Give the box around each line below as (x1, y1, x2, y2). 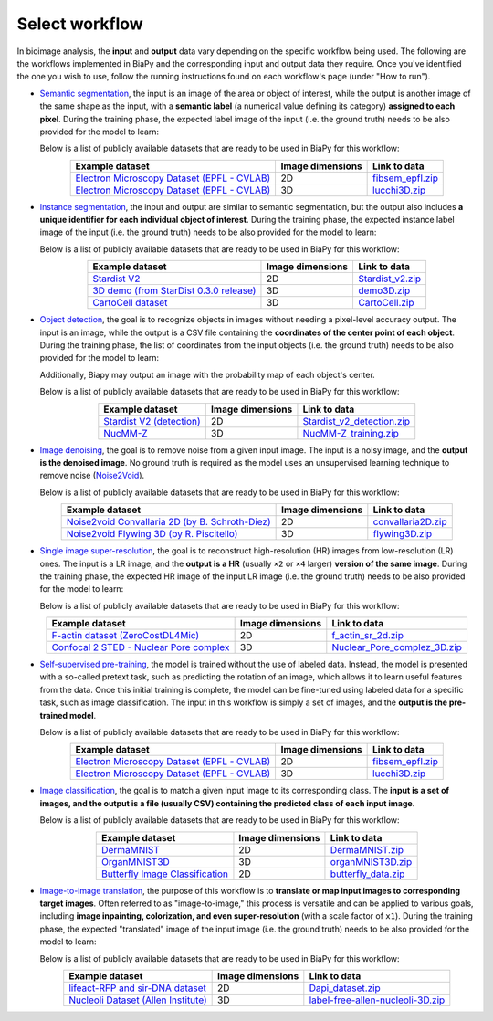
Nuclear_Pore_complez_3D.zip (331, 641, 463, 654)
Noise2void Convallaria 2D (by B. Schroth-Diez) (66, 516, 271, 529)
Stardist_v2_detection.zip (302, 415, 411, 427)
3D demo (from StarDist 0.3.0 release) (92, 284, 257, 297)
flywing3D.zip (372, 528, 433, 541)
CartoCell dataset (92, 297, 168, 310)
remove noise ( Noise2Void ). (39, 470, 145, 481)
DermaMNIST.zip (330, 843, 404, 856)
